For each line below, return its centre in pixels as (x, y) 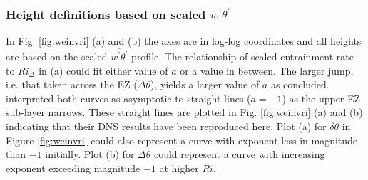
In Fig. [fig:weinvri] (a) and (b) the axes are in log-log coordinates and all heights (184, 40)
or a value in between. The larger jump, (267, 70)
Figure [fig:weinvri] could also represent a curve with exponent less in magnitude (182, 140)
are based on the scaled (57, 57)
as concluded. (300, 84)
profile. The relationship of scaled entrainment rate (242, 57)
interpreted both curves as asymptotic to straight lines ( (128, 98)
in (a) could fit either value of (103, 70)
